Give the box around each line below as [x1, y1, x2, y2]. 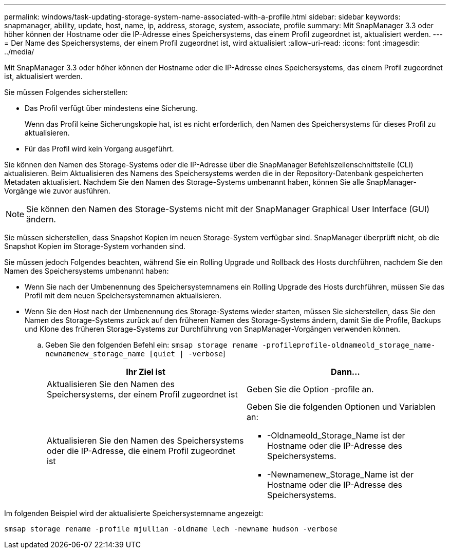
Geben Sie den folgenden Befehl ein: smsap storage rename [45, 340, 258, 349]
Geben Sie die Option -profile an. [247, 384, 374, 394]
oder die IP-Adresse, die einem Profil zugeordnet [47, 446, 235, 456]
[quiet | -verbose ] [149, 349, 226, 358]
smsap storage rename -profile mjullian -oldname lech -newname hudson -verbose [4, 525, 338, 533]
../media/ [4, 47, 34, 56]
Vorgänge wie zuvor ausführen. [4, 186, 110, 195]
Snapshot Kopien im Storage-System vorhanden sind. [4, 242, 186, 251]
